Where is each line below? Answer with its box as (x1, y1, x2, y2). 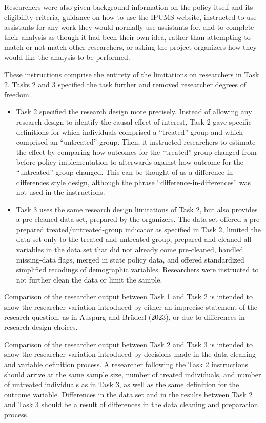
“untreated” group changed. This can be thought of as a (16, 166, 193, 177)
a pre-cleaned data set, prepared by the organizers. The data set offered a (16, 214, 248, 225)
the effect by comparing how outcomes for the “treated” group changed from (16, 146, 257, 157)
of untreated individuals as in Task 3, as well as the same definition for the (4, 379, 239, 390)
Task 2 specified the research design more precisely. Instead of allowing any (16, 106, 252, 117)
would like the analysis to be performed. (4, 51, 130, 62)
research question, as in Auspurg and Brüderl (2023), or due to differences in (4, 311, 245, 322)
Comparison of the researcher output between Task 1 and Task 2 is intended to (4, 291, 253, 302)
